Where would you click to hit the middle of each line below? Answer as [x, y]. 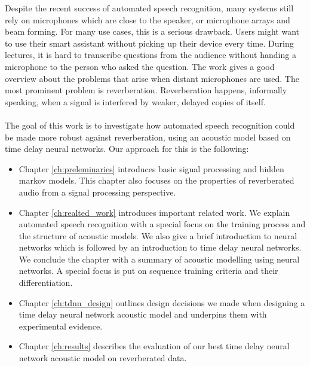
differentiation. [46, 283]
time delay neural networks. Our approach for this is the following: [127, 149]
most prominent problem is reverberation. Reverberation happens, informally [146, 90]
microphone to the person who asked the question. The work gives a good [140, 66]
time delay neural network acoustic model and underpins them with [143, 314]
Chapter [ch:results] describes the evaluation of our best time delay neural [154, 346]
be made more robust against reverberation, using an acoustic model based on [148, 137]
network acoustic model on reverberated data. [103, 358]
